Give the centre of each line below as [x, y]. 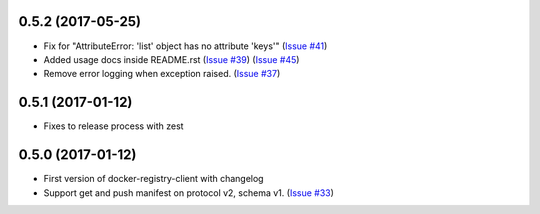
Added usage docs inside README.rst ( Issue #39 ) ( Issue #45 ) [171, 59]
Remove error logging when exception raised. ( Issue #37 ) [162, 74]
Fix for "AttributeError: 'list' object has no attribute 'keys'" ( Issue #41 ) [185, 46]
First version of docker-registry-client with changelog [153, 179]
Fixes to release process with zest [113, 126]
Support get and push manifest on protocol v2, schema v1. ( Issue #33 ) [189, 192]
